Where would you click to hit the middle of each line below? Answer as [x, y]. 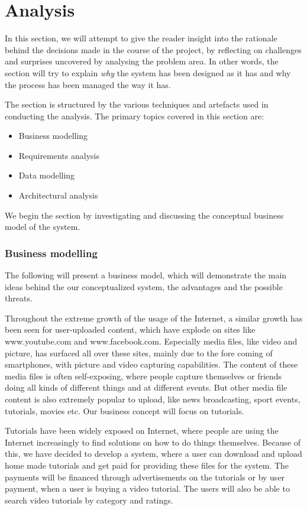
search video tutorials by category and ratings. [89, 500]
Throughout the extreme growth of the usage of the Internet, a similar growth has [154, 318]
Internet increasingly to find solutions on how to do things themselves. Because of [153, 442]
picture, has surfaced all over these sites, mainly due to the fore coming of [139, 353]
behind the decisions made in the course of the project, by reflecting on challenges [153, 49]
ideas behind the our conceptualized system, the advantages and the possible [144, 286]
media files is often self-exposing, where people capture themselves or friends [143, 376]
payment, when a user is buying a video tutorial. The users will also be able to [147, 488]
